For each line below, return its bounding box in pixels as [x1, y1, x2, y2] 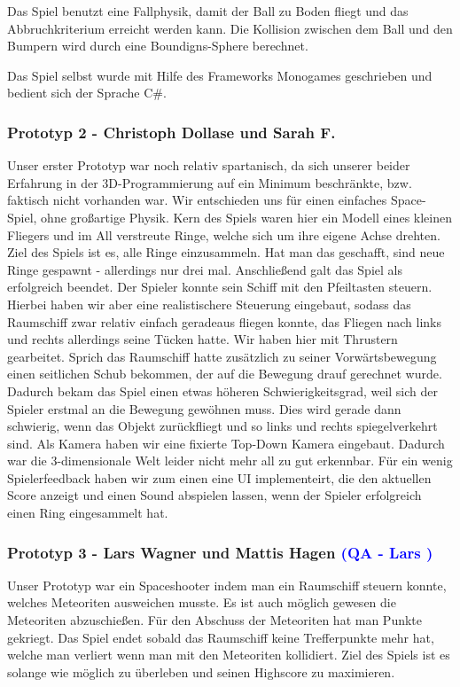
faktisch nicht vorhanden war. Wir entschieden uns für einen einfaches [7, 191, 387, 209]
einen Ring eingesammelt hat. [7, 504, 168, 522]
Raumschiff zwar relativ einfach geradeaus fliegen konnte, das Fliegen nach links [7, 312, 442, 331]
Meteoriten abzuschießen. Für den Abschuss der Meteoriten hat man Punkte [7, 611, 423, 629]
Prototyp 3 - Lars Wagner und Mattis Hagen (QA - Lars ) [7, 541, 433, 563]
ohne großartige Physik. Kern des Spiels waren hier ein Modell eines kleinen [41, 207, 452, 226]
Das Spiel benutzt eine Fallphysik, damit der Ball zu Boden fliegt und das [7, 2, 409, 20]
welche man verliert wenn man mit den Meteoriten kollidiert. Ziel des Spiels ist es [7, 645, 450, 664]
